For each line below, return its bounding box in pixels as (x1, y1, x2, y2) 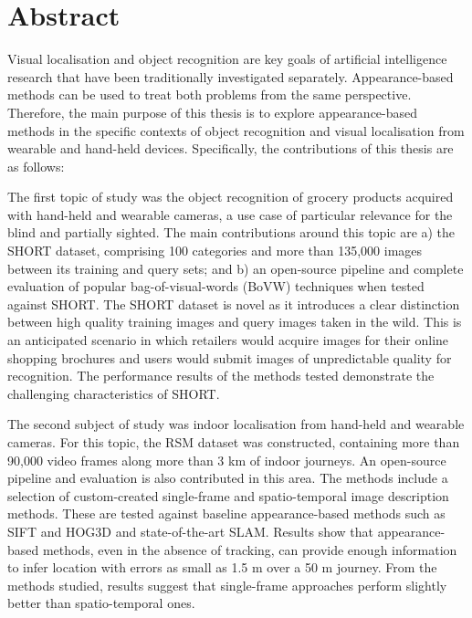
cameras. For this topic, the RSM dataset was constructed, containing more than (7, 433, 460, 451)
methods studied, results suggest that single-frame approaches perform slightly (7, 575, 447, 594)
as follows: (7, 156, 65, 175)
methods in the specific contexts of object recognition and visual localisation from (7, 120, 465, 140)
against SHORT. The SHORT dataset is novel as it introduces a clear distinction (7, 294, 460, 313)
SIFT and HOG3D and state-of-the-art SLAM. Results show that (7, 521, 374, 540)
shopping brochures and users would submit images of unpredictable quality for (7, 348, 452, 367)
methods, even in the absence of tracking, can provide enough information (42, 539, 457, 559)
